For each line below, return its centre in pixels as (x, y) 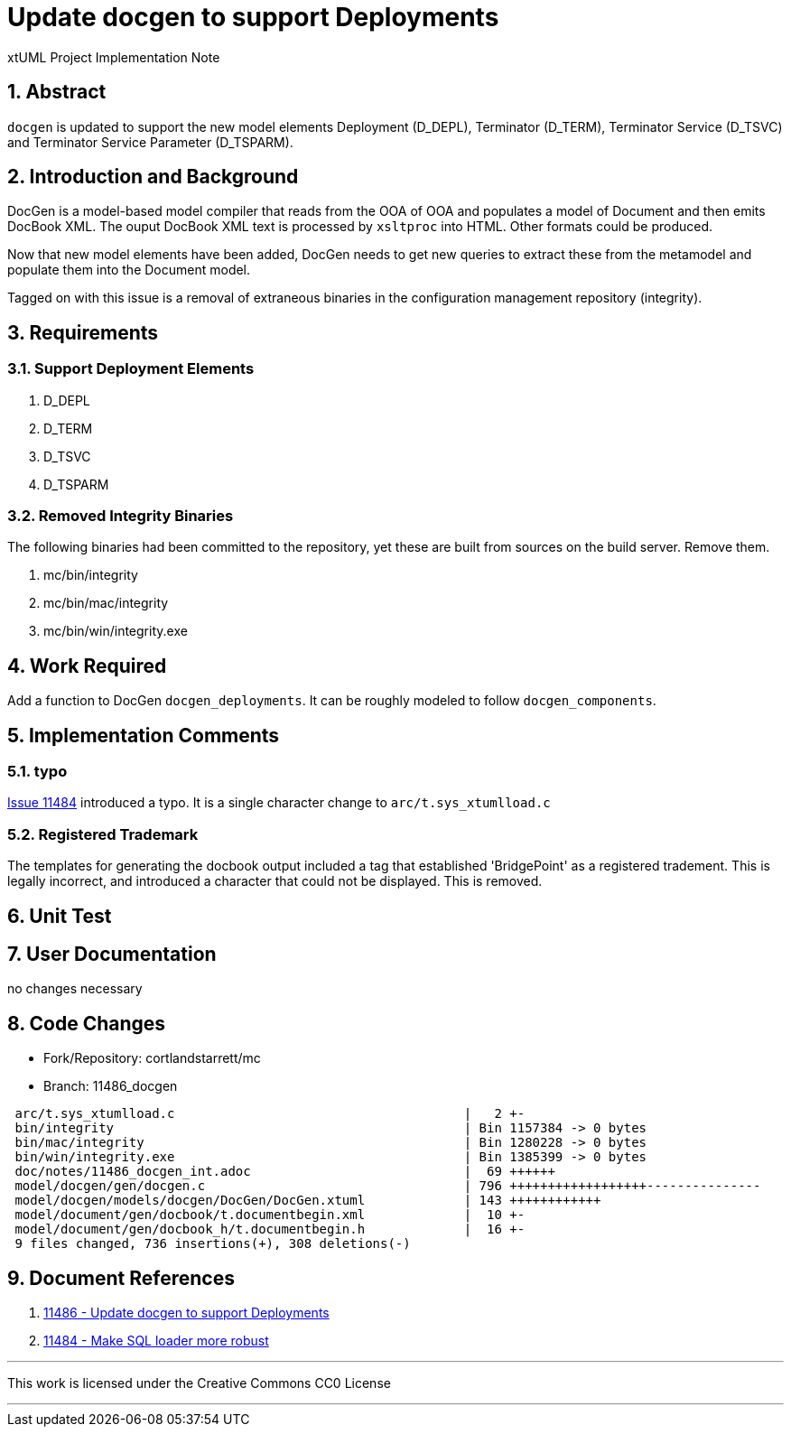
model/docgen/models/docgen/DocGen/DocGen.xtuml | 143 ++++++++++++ (308, 1201)
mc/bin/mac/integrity (106, 603)
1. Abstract (57, 92)
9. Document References (121, 1278)
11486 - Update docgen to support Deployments (186, 1313)
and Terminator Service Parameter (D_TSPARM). (150, 142)
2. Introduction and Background (153, 177)
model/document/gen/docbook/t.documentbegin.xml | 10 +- (270, 1215)
